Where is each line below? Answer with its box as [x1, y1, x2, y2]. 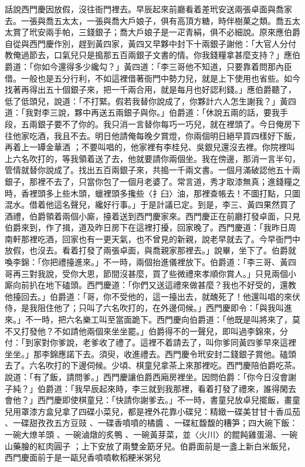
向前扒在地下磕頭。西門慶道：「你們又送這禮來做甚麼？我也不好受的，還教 [12, 279, 296, 291]
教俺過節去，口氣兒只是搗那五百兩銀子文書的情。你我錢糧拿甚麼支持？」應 [5, 49, 292, 61]
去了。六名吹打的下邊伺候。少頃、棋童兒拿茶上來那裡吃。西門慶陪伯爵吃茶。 [5, 359, 300, 371]
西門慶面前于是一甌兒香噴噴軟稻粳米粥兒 [5, 451, 161, 463]
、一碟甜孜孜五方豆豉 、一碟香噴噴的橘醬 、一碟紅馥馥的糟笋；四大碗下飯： [5, 417, 298, 429]
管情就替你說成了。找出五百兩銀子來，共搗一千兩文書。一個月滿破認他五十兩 [5, 164, 300, 176]
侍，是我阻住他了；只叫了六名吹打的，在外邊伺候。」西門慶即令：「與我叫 [5, 302, 284, 314]
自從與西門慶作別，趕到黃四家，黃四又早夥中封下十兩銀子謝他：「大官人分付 [5, 37, 296, 49]
